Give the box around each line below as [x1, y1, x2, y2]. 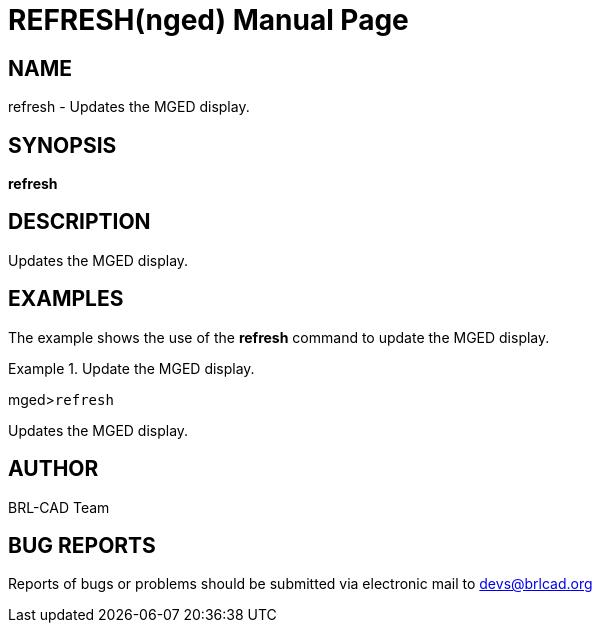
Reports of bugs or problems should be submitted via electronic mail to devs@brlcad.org [8, 575, 593, 593]
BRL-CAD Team [8, 498, 110, 516]
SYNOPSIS [8, 132, 117, 158]
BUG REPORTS [8, 532, 156, 558]
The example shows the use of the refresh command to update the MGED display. [8, 328, 550, 346]
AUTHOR [8, 456, 99, 482]
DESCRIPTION [8, 209, 151, 235]
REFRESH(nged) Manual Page [8, 3, 409, 37]
